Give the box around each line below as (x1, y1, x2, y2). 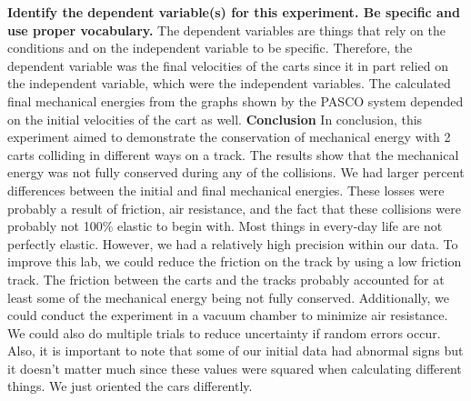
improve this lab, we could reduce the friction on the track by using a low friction (7, 252, 462, 271)
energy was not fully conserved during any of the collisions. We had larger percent (7, 163, 465, 182)
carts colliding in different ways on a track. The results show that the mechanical (7, 145, 459, 164)
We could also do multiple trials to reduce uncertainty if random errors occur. (7, 323, 441, 342)
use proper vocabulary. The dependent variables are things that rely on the (7, 20, 446, 39)
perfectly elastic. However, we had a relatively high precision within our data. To (7, 234, 458, 253)
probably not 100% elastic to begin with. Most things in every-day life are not (7, 216, 443, 236)
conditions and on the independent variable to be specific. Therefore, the (7, 38, 413, 57)
